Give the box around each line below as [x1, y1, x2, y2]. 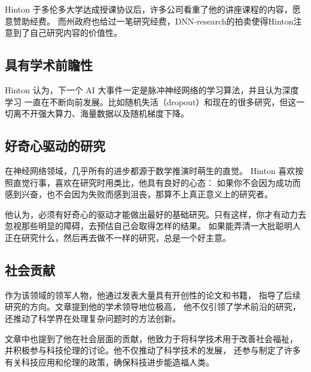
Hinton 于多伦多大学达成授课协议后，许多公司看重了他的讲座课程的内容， [5, 3, 292, 15]
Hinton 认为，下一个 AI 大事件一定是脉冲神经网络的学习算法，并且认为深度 [5, 83, 299, 96]
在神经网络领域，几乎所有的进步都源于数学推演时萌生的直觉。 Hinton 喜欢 [5, 164, 295, 176]
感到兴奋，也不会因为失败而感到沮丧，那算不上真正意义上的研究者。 [5, 188, 273, 200]
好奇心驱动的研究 [5, 136, 105, 155]
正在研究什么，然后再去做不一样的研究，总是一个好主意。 [5, 231, 231, 243]
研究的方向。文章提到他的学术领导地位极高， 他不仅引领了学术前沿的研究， [5, 300, 301, 313]
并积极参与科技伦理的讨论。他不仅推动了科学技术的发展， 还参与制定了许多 [5, 344, 301, 356]
